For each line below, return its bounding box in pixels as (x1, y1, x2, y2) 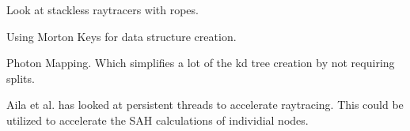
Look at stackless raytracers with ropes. (6, 2, 199, 17)
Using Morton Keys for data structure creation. (6, 28, 237, 44)
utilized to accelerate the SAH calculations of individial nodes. (6, 111, 309, 128)
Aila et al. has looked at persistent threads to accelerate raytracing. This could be (6, 96, 404, 113)
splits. (6, 69, 35, 86)
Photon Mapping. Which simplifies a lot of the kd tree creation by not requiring (6, 54, 395, 71)
